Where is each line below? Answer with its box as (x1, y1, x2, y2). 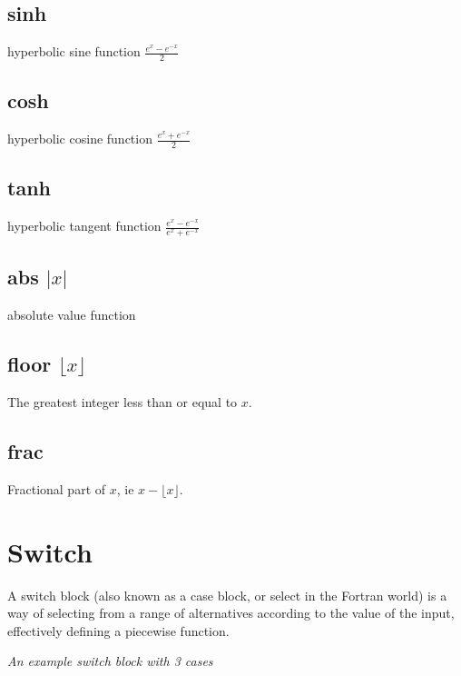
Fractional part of (7, 479, 106, 498)
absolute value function (7, 305, 136, 324)
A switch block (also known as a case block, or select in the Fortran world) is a (7, 585, 447, 604)
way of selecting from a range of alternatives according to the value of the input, (7, 603, 455, 622)
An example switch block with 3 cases (7, 651, 213, 671)
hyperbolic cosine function (7, 129, 152, 148)
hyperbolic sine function (7, 42, 141, 61)
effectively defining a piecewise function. (7, 621, 230, 640)
